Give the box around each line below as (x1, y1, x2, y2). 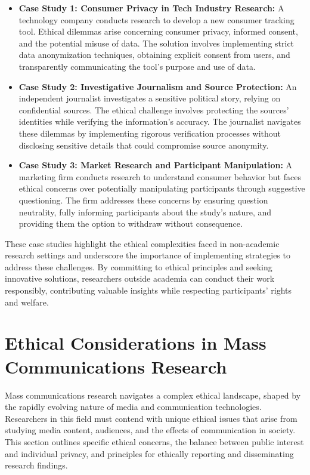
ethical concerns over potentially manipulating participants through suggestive (18, 182, 305, 195)
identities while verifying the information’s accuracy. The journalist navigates (18, 115, 301, 128)
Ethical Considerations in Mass (5, 331, 266, 355)
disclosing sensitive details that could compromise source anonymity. (18, 138, 269, 151)
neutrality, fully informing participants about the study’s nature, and (18, 205, 272, 218)
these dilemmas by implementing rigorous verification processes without (18, 127, 281, 139)
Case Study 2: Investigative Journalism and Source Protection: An (18, 80, 297, 92)
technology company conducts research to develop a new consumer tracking (18, 13, 294, 26)
